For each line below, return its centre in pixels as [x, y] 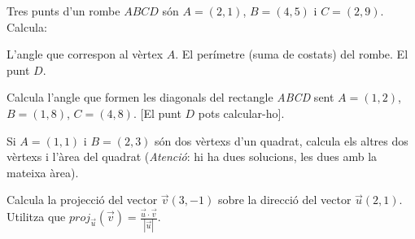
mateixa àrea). [43, 172]
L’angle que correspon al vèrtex [85, 54]
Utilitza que [36, 217]
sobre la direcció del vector [284, 200]
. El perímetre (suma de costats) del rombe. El [292, 54]
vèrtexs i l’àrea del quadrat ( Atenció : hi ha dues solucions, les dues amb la [192, 156]
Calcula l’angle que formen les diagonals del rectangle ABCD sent [170, 97]
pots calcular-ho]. [241, 113]
